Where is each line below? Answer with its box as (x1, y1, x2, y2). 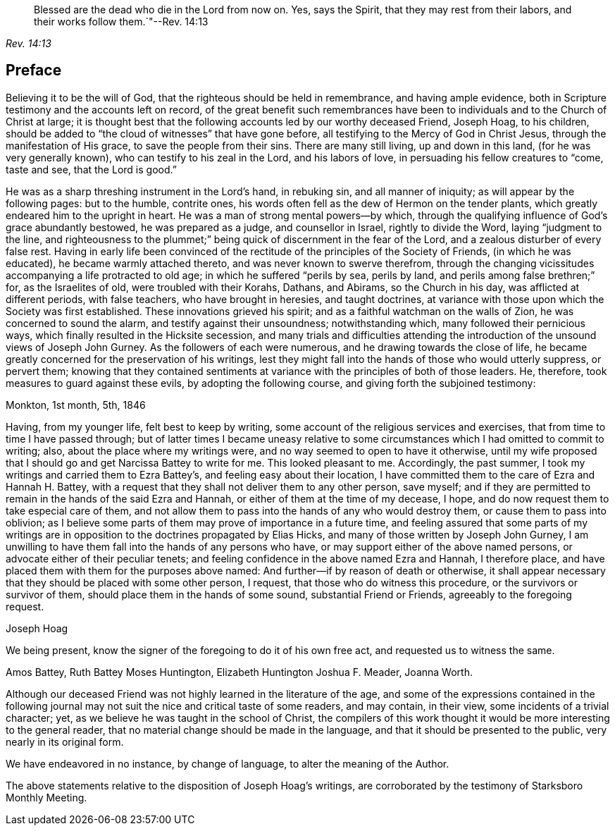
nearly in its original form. (6, 735, 124, 748)
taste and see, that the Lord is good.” (6, 163, 177, 176)
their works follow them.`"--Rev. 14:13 (34, 16, 209, 27)
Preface (6, 61, 62, 80)
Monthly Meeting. (6, 791, 87, 804)
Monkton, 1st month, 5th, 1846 (6, 398, 146, 411)
